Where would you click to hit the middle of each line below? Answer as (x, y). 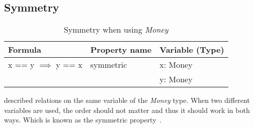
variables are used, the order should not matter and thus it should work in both (127, 110)
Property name (121, 50)
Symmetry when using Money (116, 30)
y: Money (176, 79)
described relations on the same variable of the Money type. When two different (127, 100)
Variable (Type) (192, 50)
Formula (25, 50)
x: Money (176, 65)
